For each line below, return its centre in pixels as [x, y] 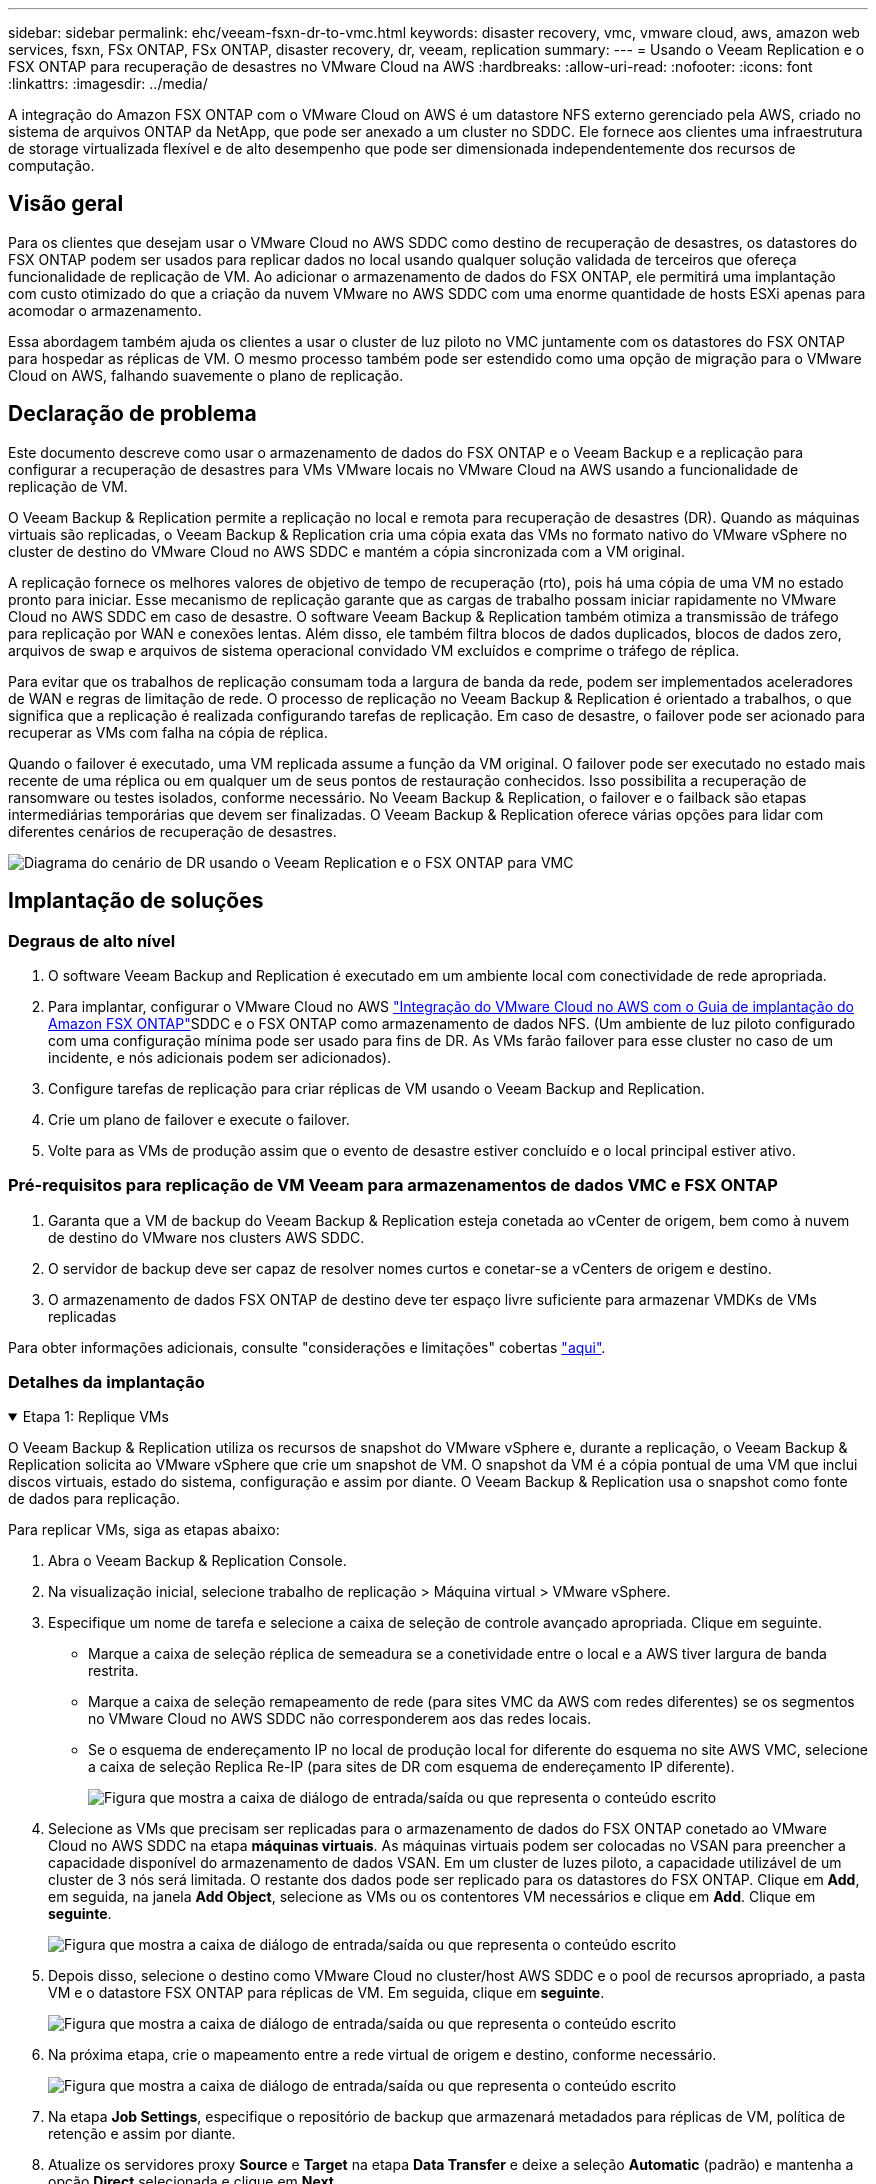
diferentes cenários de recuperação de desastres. [172, 831]
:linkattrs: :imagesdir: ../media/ [108, 83]
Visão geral [66, 204]
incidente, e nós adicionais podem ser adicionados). [220, 1057]
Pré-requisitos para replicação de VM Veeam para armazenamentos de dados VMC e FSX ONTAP [393, 1185]
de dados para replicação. [94, 1499]
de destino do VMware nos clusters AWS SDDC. [206, 1237]
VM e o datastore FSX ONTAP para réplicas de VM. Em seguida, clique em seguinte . [326, 1993]
